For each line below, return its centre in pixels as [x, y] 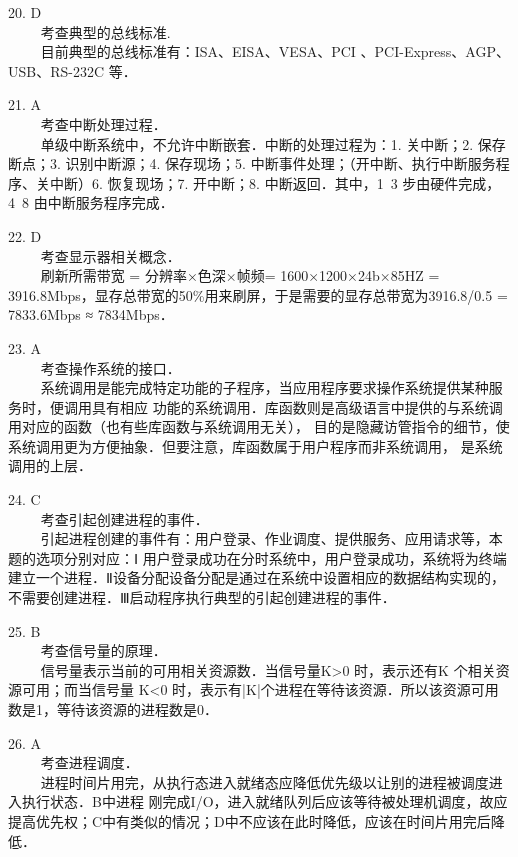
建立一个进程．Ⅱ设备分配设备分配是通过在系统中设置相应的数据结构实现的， [256, 577]
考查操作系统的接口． [110, 367]
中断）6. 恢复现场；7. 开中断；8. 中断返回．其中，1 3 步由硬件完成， [275, 182]
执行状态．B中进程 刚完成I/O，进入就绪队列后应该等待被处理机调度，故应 [264, 801]
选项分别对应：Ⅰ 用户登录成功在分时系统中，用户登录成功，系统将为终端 [271, 557]
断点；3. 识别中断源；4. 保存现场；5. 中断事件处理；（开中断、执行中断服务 [252, 163]
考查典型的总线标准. [105, 31]
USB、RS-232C [56, 70]
